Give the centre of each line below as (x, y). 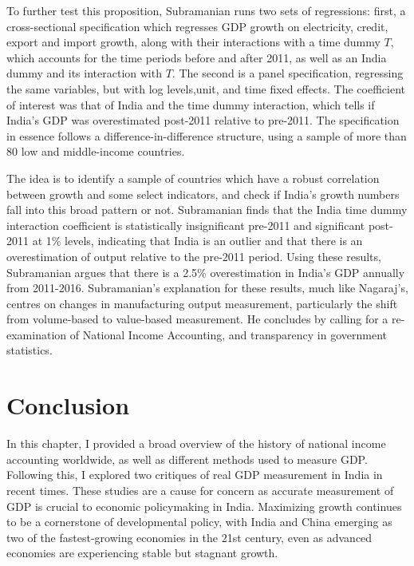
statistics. (30, 350)
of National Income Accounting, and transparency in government (228, 334)
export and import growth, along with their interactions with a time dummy (193, 42)
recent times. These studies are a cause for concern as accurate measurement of (200, 490)
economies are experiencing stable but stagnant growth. (142, 553)
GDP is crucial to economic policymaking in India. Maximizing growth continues (204, 506)
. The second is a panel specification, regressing (288, 73)
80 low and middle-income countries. (96, 151)
